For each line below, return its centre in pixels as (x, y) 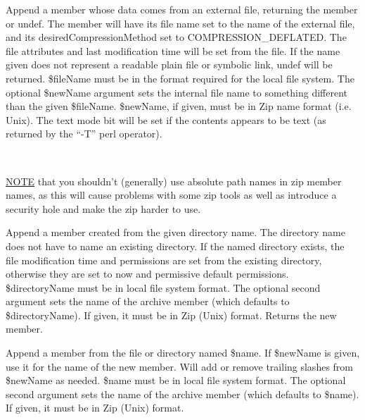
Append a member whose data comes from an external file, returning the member (182, 9)
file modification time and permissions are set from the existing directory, (164, 260)
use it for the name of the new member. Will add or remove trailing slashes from (180, 366)
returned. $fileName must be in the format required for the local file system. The (180, 78)
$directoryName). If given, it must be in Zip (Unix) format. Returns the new (171, 315)
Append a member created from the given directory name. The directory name (175, 232)
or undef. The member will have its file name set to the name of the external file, (180, 23)
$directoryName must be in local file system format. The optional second (163, 287)
